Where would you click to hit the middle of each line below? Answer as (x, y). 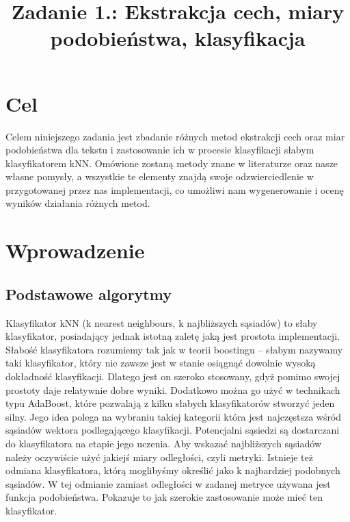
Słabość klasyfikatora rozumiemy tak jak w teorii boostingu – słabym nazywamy (174, 349)
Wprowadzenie (75, 250)
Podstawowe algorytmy (89, 294)
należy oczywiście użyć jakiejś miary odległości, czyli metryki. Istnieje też (159, 457)
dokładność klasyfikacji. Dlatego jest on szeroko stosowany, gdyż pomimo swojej (173, 376)
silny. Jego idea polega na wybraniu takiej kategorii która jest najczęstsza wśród (174, 416)
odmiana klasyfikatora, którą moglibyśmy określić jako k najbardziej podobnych (173, 470)
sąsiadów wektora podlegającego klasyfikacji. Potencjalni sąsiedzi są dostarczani (173, 430)
